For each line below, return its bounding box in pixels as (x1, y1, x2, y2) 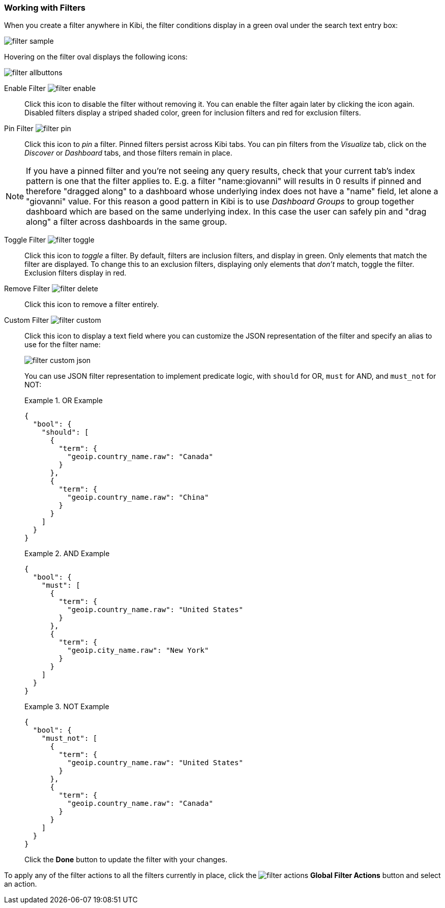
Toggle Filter (4, 235, 46, 245)
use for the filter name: (24, 340, 101, 349)
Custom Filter (4, 316, 49, 325)
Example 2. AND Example (24, 549, 110, 558)
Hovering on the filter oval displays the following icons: (4, 52, 188, 62)
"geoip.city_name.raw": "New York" (67, 646, 209, 655)
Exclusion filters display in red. (24, 268, 127, 278)
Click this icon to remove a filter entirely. (24, 300, 159, 309)
